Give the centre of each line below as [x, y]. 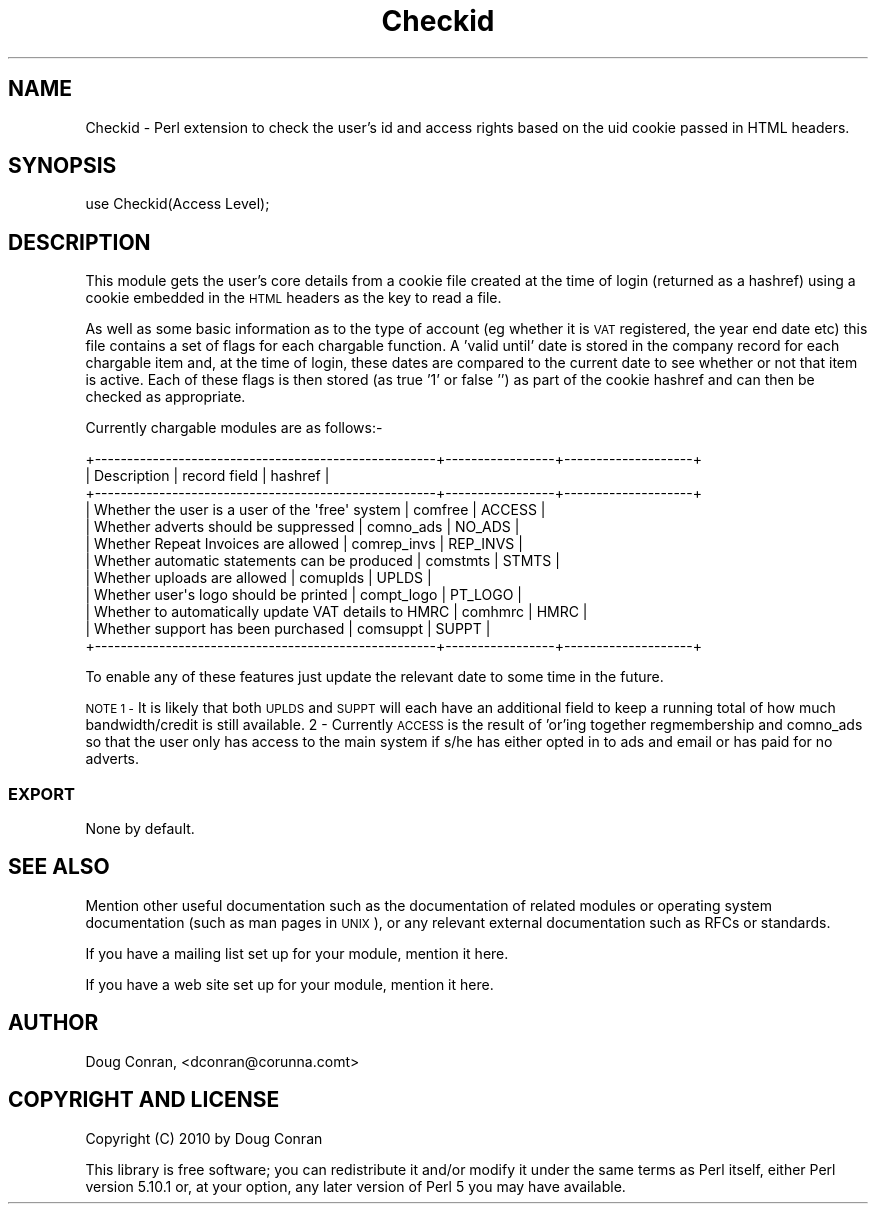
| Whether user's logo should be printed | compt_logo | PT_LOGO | [304, 595]
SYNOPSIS [62, 166]
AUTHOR [53, 1023]
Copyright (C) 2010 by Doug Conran [204, 1138]
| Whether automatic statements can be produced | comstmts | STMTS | [322, 561]
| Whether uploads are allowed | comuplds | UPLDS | [258, 578]
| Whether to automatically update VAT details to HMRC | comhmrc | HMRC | [336, 612]
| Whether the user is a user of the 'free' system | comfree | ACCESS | [315, 510]
